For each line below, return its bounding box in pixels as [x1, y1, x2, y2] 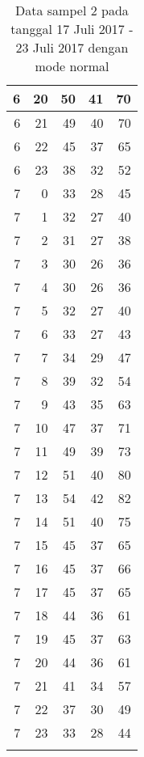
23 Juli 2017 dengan [15, 38, 129, 57]
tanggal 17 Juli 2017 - [10, 19, 134, 38]
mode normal [35, 57, 109, 75]
